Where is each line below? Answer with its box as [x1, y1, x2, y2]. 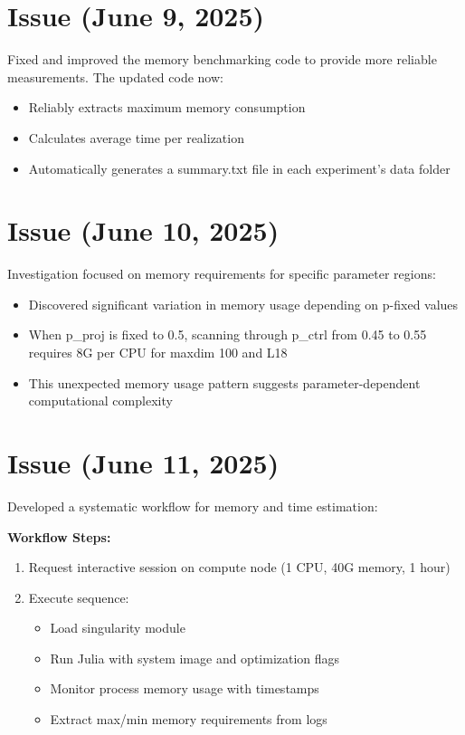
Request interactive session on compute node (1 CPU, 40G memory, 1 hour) [28, 558, 451, 577]
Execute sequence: [28, 587, 129, 606]
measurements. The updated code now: [7, 67, 223, 86]
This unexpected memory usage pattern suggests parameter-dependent [28, 373, 421, 392]
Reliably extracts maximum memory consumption [28, 98, 306, 117]
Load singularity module [50, 618, 185, 637]
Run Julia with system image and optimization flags [50, 648, 340, 667]
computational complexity [28, 391, 173, 410]
